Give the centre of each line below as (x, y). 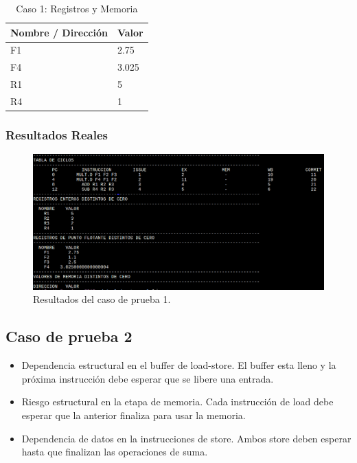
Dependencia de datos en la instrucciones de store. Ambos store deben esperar (186, 438)
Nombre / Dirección (59, 32)
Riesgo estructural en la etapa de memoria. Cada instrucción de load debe (177, 402)
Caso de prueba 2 (69, 336)
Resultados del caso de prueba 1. (102, 299)
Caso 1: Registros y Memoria (77, 8)
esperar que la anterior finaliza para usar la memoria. (134, 415)
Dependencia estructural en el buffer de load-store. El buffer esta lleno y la (179, 365)
